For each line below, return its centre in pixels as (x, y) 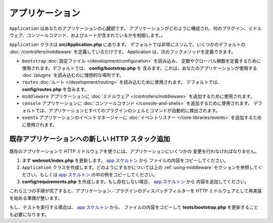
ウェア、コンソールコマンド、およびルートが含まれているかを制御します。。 (87, 35)
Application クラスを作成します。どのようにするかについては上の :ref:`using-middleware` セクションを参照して (140, 167)
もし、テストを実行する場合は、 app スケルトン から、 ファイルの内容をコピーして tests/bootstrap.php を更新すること (134, 207)
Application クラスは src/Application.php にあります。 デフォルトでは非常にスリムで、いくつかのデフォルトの (127, 44)
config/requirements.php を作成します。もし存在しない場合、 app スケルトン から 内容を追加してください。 (136, 182)
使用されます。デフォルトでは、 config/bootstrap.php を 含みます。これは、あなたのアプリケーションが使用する (140, 68)
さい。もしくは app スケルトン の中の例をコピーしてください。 (92, 174)
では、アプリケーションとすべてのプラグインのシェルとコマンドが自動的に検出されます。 (128, 110)
